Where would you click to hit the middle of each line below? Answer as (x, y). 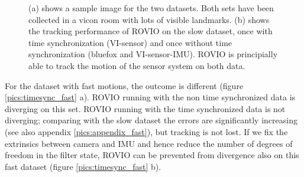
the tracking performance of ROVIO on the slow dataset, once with (151, 31)
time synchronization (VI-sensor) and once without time (130, 42)
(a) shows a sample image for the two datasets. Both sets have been (151, 8)
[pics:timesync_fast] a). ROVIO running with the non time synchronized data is (150, 97)
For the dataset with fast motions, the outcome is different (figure (124, 85)
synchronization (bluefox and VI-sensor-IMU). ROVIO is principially (153, 54)
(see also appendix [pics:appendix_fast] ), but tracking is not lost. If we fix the (146, 131)
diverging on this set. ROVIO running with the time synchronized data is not (145, 108)
